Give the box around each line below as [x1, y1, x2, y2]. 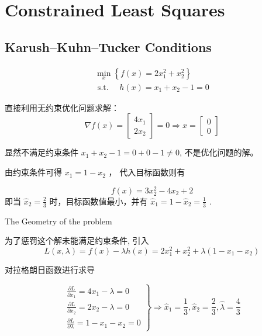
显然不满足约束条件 [5, 146, 78, 158]
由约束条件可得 [5, 166, 62, 178]
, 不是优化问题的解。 [179, 146, 258, 158]
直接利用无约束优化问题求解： [5, 101, 119, 113]
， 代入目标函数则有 [108, 166, 185, 178]
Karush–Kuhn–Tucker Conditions [5, 37, 212, 56]
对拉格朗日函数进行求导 [5, 264, 95, 276]
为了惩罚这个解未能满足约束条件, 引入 [5, 234, 149, 247]
